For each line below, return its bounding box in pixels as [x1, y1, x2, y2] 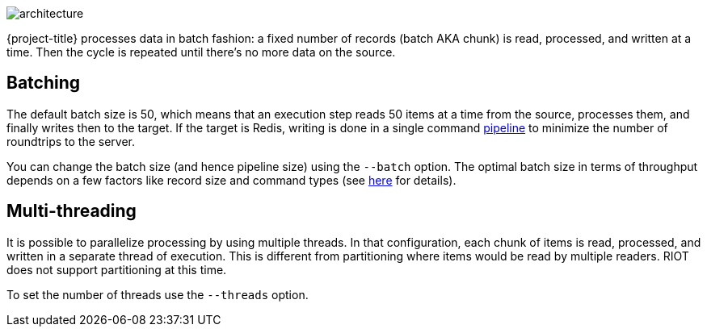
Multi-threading [6, 201, 137, 222]
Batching [6, 73, 81, 94]
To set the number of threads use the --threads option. [6, 287, 309, 302]
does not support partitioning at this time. [6, 262, 227, 277]
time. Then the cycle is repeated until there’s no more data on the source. [6, 45, 396, 59]
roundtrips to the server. [6, 134, 135, 148]
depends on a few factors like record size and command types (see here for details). [6, 173, 457, 187]
